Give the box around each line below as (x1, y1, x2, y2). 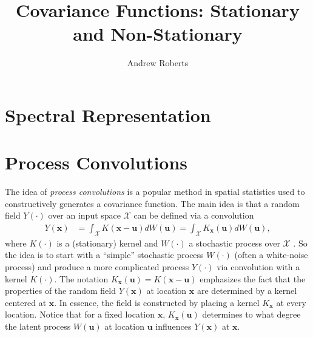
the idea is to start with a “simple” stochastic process (5, 248, 204, 261)
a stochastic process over (189, 236, 280, 249)
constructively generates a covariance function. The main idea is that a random (5, 197, 300, 209)
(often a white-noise (234, 248, 308, 261)
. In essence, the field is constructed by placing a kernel (54, 296, 260, 308)
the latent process (5, 319, 71, 332)
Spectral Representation (5, 102, 211, 127)
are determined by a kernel (197, 284, 297, 297)
